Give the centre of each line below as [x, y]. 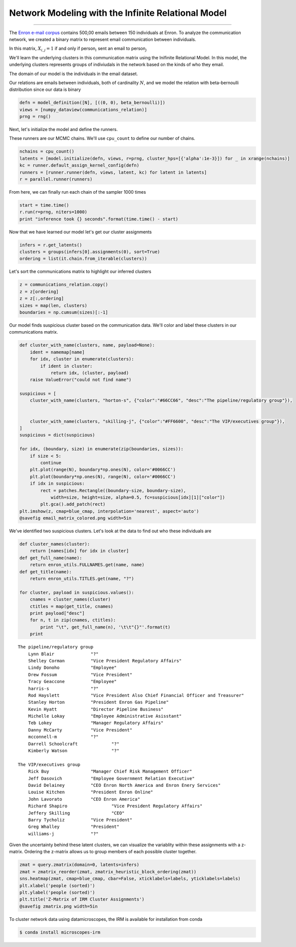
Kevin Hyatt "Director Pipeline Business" [96, 709]
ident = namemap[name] [57, 352]
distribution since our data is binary [45, 89]
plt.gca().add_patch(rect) [73, 504]
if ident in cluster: [66, 366]
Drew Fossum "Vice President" [80, 674]
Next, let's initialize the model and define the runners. [63, 129]
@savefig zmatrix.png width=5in [59, 906]
